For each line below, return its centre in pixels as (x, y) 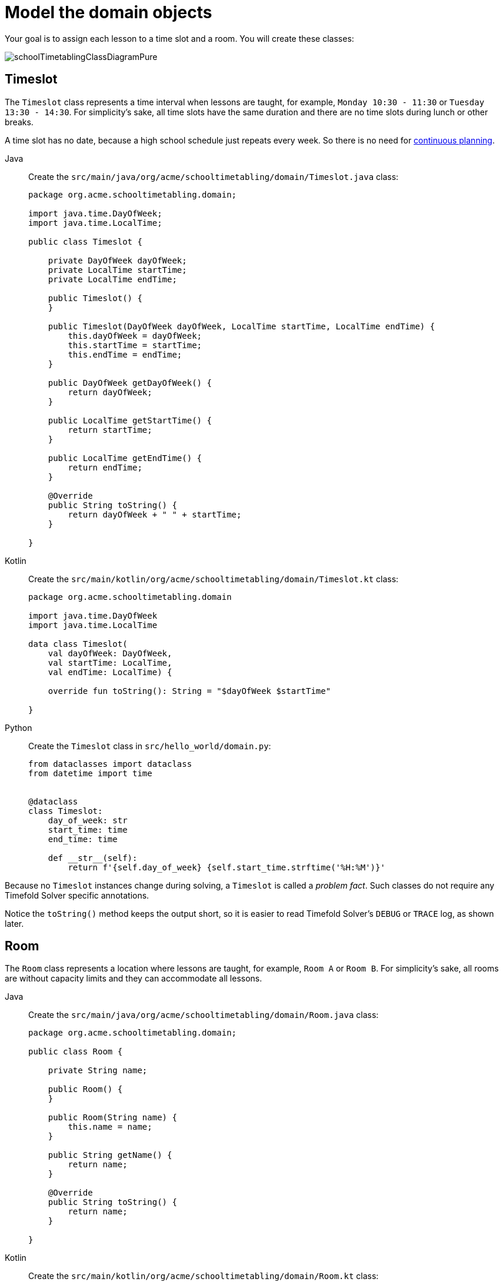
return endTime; (105, 467)
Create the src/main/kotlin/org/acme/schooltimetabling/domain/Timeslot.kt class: (214, 579)
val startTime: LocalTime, (110, 662)
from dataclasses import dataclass (110, 764)
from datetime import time (90, 773)
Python (19, 727)
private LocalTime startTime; (117, 270)
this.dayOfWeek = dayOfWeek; (135, 335)
